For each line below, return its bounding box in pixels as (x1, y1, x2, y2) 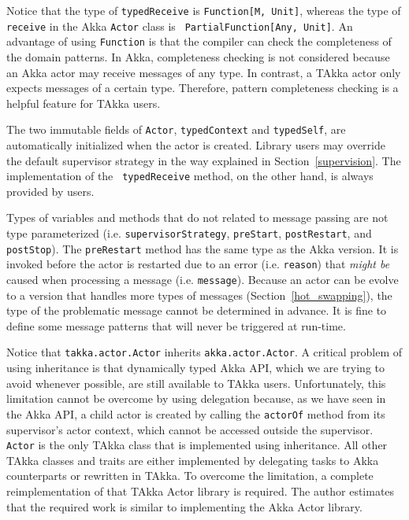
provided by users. (6, 183, 95, 199)
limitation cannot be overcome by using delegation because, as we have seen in (6, 390, 386, 407)
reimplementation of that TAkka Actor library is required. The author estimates (6, 482, 395, 499)
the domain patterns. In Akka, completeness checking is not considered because (6, 48, 390, 65)
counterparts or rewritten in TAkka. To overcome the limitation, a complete (6, 467, 374, 484)
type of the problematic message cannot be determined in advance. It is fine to (6, 302, 387, 319)
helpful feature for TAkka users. (6, 94, 161, 111)
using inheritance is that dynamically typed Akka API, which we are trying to (6, 360, 385, 376)
